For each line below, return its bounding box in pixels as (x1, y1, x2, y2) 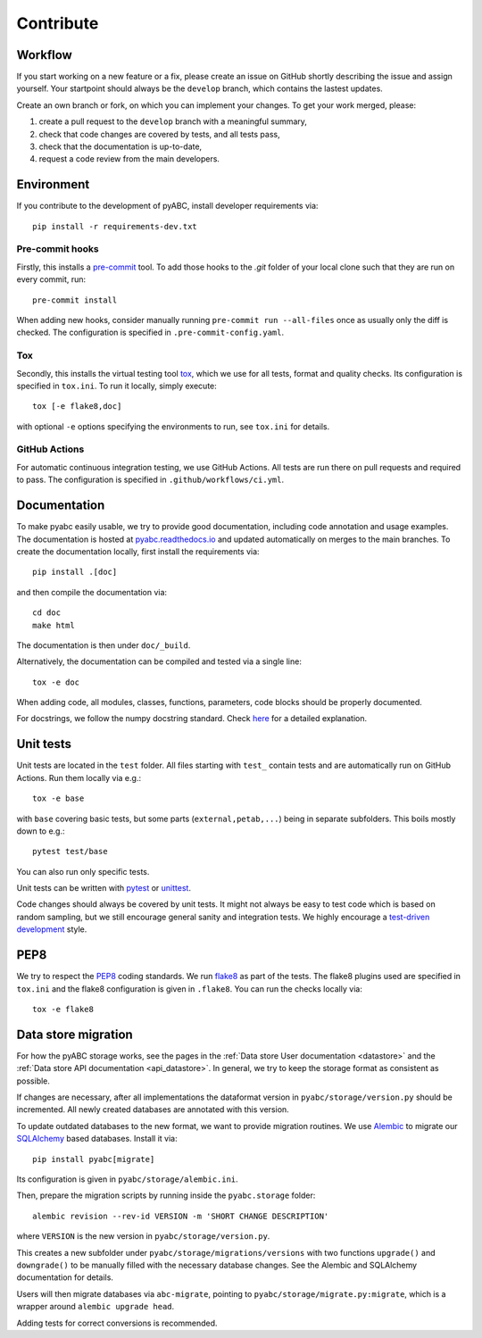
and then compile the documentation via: (16, 586, 168, 597)
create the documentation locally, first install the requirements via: (16, 545, 260, 557)
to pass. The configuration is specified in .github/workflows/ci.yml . (16, 474, 285, 486)
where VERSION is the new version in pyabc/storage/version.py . (16, 1231, 270, 1242)
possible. (16, 1076, 51, 1086)
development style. (16, 924, 87, 935)
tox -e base (32, 794, 85, 803)
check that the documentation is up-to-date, (38, 141, 203, 152)
